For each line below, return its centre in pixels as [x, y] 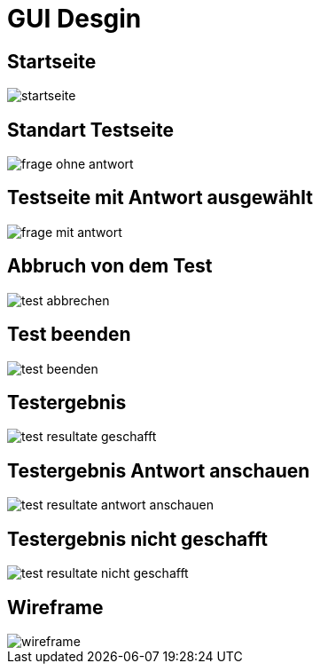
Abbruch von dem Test [110, 266]
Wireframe [55, 607]
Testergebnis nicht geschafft [137, 539]
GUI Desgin [74, 19]
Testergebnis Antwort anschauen [159, 470]
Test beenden [69, 335]
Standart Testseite [91, 130]
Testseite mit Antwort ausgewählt [160, 198]
